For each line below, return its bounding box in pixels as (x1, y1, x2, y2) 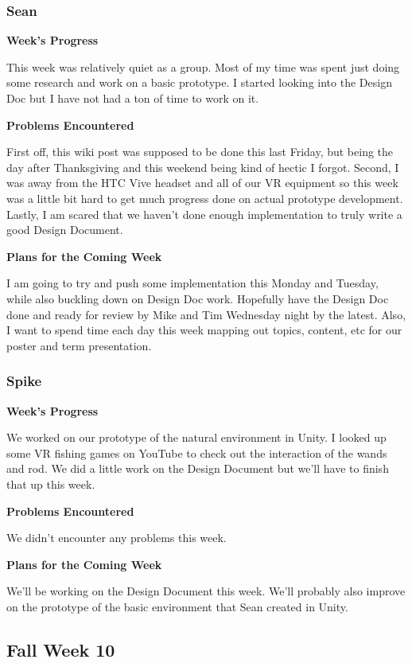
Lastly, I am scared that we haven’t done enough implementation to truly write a (6, 205, 402, 222)
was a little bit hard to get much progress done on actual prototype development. (6, 189, 403, 206)
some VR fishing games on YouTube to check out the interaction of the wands (6, 444, 387, 461)
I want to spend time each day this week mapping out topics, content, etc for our (6, 322, 402, 338)
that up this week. (6, 475, 95, 492)
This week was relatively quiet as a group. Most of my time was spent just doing (6, 58, 400, 75)
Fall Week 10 (6, 637, 115, 661)
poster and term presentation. (6, 337, 152, 353)
